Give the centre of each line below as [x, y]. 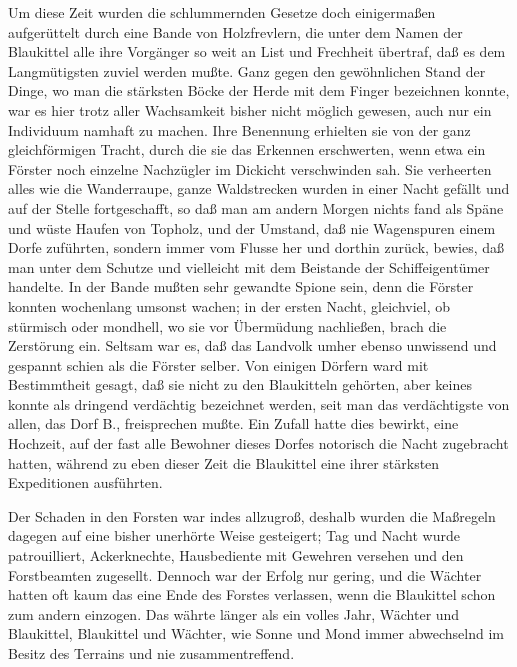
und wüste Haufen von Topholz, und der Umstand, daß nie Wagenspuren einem [252, 227]
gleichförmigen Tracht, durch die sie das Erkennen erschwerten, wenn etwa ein [247, 149]
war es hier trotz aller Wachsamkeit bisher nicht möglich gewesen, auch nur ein [250, 109]
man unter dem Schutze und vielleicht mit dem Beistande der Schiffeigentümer [249, 266]
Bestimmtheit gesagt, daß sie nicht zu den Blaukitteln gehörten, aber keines [240, 384]
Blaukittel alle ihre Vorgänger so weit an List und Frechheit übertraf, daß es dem [257, 51]
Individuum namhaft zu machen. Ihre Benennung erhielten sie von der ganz [239, 129]
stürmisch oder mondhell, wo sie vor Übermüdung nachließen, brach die [227, 325]
